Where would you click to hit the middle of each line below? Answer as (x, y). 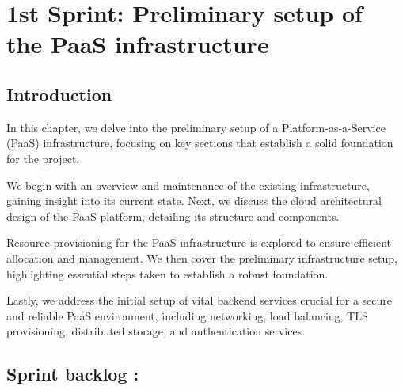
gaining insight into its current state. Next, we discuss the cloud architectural (194, 201)
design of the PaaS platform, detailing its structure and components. (173, 216)
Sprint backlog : (73, 374)
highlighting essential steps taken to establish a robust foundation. (167, 273)
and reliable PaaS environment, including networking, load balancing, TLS (187, 315)
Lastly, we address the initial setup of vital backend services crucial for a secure (200, 300)
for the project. (43, 158)
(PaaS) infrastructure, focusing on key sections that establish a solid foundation (200, 143)
